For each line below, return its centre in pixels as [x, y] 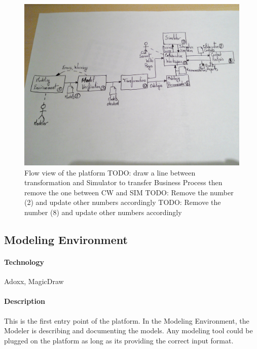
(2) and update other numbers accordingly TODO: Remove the [123, 202]
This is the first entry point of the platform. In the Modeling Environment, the [127, 320]
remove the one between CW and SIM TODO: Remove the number [129, 192]
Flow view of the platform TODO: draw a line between [110, 172]
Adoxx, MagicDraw [34, 281]
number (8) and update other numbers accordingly [103, 212]
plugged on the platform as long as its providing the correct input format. [119, 340]
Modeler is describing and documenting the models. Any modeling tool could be [128, 330]
